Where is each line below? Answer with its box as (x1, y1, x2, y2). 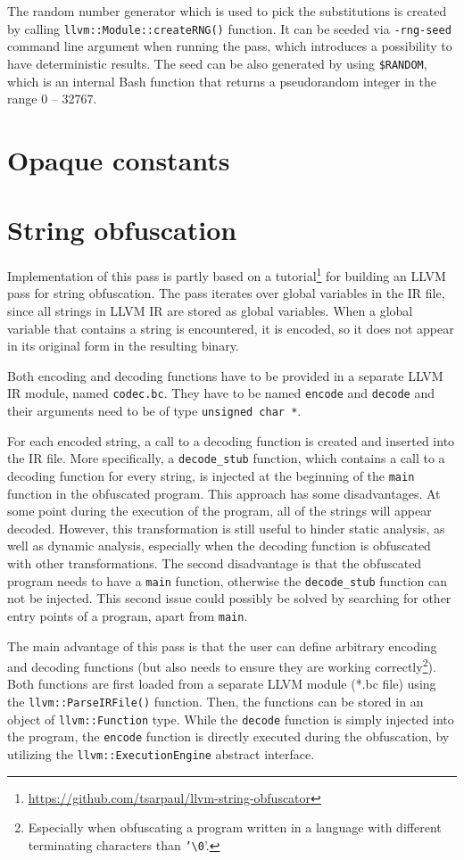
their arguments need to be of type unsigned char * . (7, 401, 302, 420)
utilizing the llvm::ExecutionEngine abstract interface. (7, 744, 315, 763)
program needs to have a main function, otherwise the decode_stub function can (7, 571, 448, 590)
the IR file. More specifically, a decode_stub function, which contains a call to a (7, 449, 445, 467)
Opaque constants (7, 141, 230, 178)
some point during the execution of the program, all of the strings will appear (7, 501, 432, 520)
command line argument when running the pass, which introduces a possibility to (7, 37, 452, 55)
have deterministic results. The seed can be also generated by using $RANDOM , (7, 54, 427, 72)
